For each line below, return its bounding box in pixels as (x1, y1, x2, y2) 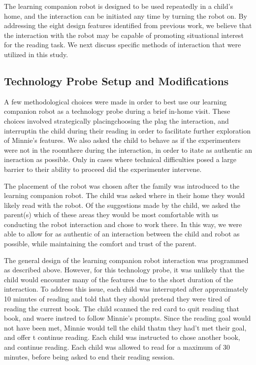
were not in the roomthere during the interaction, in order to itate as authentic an (4, 144, 252, 155)
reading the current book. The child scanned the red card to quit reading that (4, 303, 239, 313)
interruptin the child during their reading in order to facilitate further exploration (4, 125, 251, 135)
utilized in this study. (4, 49, 68, 59)
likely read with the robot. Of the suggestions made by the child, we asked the (4, 199, 240, 210)
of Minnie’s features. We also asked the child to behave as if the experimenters (4, 135, 241, 145)
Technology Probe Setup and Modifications (4, 73, 229, 88)
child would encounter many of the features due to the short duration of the (4, 274, 233, 284)
